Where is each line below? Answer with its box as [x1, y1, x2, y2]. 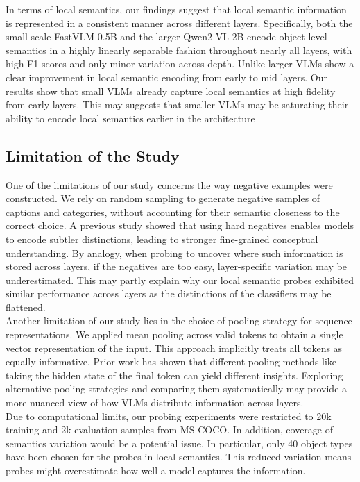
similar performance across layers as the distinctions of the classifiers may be [6, 286, 332, 301]
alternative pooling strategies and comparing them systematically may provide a [6, 381, 348, 396]
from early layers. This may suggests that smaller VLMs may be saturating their [6, 97, 349, 112]
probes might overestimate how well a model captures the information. [6, 463, 306, 478]
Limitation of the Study [6, 144, 180, 166]
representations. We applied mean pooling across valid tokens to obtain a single [6, 327, 343, 342]
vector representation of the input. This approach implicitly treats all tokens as [6, 340, 343, 355]
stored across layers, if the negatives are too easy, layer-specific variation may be [6, 259, 347, 274]
